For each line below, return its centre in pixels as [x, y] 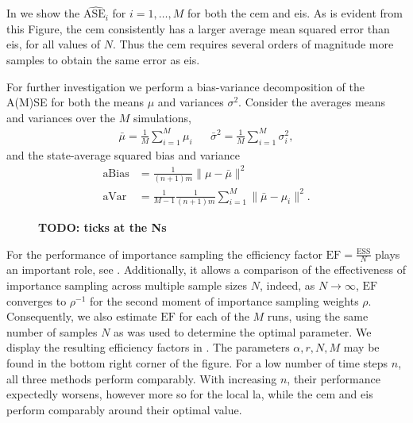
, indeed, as [287, 285]
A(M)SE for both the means [75, 102]
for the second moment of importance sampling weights [224, 300]
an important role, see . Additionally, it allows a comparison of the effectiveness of [206, 269]
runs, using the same [318, 316]
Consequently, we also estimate [82, 316]
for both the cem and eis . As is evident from [295, 13]
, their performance [334, 378]
